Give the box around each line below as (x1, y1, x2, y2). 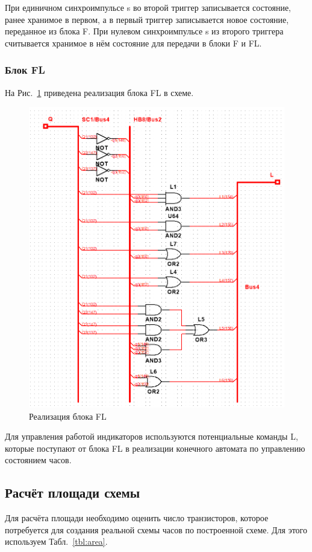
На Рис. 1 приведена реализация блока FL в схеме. (5, 86, 194, 98)
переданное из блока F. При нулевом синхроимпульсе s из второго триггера (5, 25, 284, 37)
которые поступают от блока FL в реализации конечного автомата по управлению (5, 441, 305, 454)
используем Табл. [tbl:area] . (5, 535, 108, 548)
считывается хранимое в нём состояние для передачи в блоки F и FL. (5, 36, 262, 49)
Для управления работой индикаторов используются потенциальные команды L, (5, 430, 298, 443)
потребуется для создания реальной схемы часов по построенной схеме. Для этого (5, 523, 307, 536)
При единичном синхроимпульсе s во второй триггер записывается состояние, (5, 1, 291, 13)
